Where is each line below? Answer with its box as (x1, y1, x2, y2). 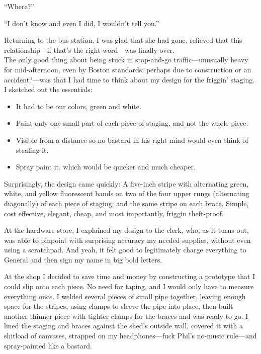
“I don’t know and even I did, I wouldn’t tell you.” (4, 18, 159, 28)
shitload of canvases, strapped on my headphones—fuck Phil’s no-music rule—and (4, 330, 257, 341)
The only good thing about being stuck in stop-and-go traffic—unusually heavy (4, 54, 248, 65)
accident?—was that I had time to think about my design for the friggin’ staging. (4, 74, 255, 84)
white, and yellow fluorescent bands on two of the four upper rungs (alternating (4, 188, 249, 199)
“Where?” (4, 1, 34, 11)
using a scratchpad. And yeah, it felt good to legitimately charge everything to (4, 244, 246, 255)
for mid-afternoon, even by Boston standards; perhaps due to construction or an (4, 64, 251, 74)
